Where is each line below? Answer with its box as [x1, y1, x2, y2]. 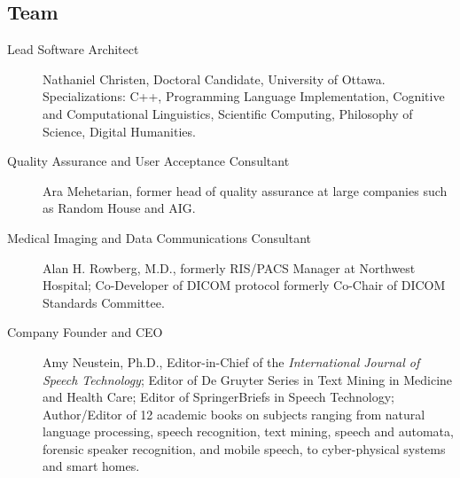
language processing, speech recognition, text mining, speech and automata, [43, 422, 454, 441]
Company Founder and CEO [7, 323, 163, 341]
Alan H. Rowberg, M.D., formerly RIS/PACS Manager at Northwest [43, 258, 416, 277]
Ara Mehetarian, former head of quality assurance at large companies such [43, 181, 448, 200]
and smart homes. [43, 457, 140, 475]
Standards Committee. [43, 293, 165, 311]
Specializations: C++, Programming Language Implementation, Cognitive [43, 87, 445, 106]
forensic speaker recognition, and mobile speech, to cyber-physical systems [43, 439, 446, 458]
